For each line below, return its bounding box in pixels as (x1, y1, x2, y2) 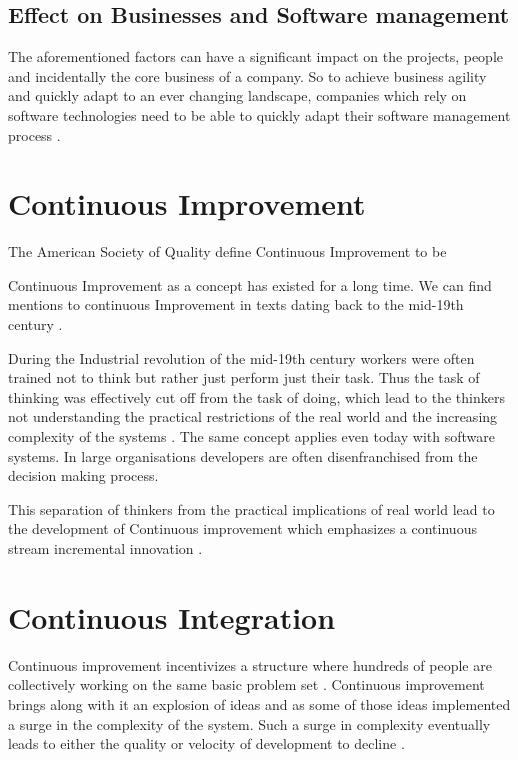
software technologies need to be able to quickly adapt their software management (8, 104, 511, 125)
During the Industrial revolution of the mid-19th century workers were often (8, 347, 475, 368)
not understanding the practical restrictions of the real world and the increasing (8, 406, 498, 427)
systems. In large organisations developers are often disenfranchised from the (8, 445, 478, 466)
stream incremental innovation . (8, 538, 203, 559)
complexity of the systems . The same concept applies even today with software (8, 426, 495, 447)
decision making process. (8, 465, 159, 486)
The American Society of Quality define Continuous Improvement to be (8, 241, 447, 262)
